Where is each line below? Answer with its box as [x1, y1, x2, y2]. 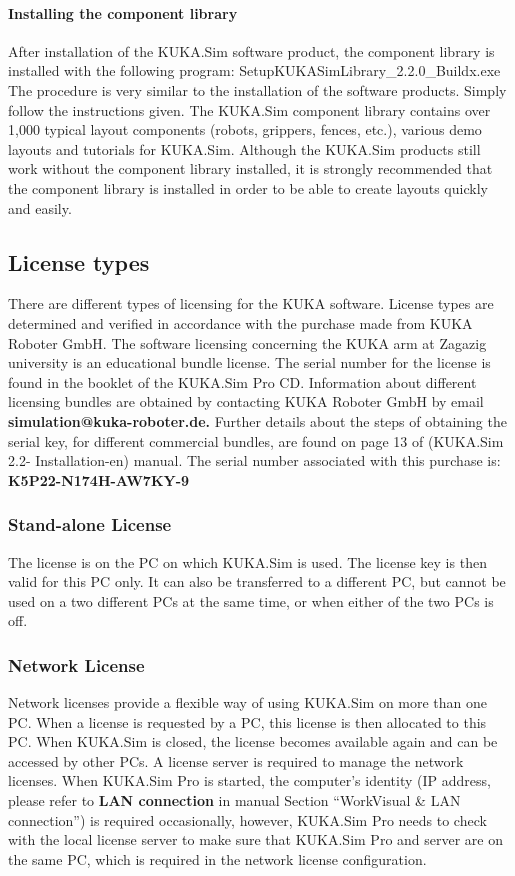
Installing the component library [8, 2, 238, 23]
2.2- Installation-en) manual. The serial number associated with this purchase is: [8, 450, 501, 471]
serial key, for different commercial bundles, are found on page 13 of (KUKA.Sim [8, 430, 504, 451]
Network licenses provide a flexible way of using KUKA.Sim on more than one [8, 692, 488, 713]
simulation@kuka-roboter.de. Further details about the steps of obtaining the [8, 410, 507, 431]
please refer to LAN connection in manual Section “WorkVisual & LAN [8, 790, 461, 811]
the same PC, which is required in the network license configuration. [8, 848, 427, 869]
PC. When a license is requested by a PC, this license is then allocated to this [8, 711, 487, 732]
